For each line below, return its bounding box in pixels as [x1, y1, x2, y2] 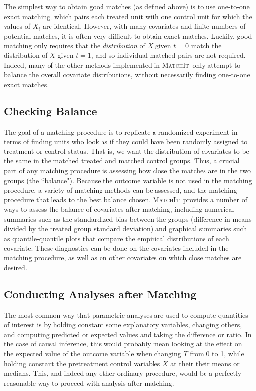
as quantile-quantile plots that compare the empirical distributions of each [4, 233, 229, 244]
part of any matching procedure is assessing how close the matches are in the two [4, 165, 251, 175]
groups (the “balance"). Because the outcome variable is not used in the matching [4, 175, 252, 185]
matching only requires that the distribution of [4, 40, 145, 50]
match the [191, 40, 222, 50]
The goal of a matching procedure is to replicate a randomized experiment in [4, 126, 238, 137]
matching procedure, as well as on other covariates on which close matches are [4, 252, 242, 263]
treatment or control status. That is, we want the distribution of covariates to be [4, 146, 249, 156]
